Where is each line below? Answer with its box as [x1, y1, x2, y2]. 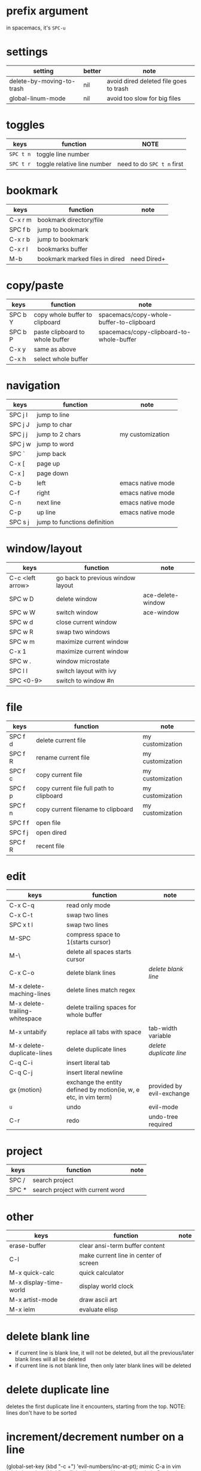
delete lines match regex [66, 986, 136, 994]
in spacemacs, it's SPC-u [6, 24, 66, 31]
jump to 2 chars [36, 430, 81, 439]
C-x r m [9, 215, 32, 224]
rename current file [35, 753, 90, 761]
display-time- [23, 1278, 64, 1287]
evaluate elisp [78, 1305, 118, 1314]
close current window [56, 618, 117, 626]
